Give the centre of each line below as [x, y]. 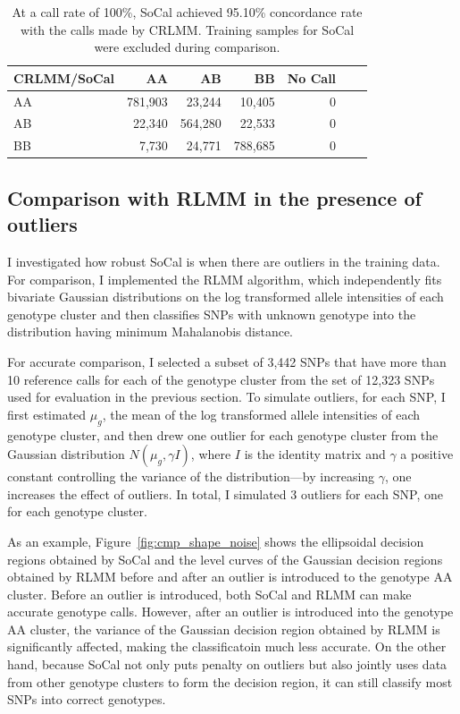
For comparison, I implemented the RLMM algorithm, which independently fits [225, 279]
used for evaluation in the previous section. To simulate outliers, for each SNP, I [226, 397]
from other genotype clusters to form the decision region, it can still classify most [230, 681]
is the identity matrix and [315, 454]
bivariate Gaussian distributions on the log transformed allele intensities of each [226, 297]
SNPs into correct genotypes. [87, 699]
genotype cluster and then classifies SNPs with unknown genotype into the [212, 314]
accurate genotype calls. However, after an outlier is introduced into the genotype [230, 612]
